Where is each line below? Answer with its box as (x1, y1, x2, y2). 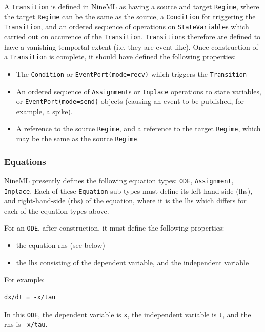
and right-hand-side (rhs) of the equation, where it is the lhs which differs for (4, 195, 247, 206)
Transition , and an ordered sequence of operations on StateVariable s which (4, 21, 249, 32)
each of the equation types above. (4, 205, 109, 216)
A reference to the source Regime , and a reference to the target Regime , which (16, 123, 261, 134)
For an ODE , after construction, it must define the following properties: (4, 222, 225, 233)
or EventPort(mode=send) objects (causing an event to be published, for (16, 96, 244, 107)
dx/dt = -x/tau (4, 293, 56, 301)
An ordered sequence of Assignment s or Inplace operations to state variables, (16, 86, 261, 96)
